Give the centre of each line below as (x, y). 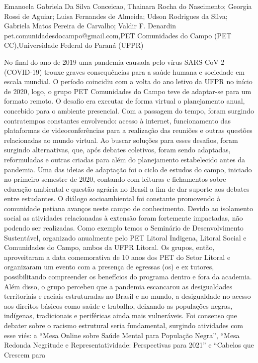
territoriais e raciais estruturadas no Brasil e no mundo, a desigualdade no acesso (128, 296)
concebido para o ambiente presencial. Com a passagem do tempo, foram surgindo (129, 110)
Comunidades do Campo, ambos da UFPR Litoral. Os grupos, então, (109, 247)
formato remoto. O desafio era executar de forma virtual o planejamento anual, (125, 101)
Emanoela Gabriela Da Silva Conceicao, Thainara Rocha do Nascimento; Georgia (128, 6)
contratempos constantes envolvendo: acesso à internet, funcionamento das (117, 120)
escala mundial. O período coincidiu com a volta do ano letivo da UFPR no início (128, 81)
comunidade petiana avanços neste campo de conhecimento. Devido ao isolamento (129, 208)
